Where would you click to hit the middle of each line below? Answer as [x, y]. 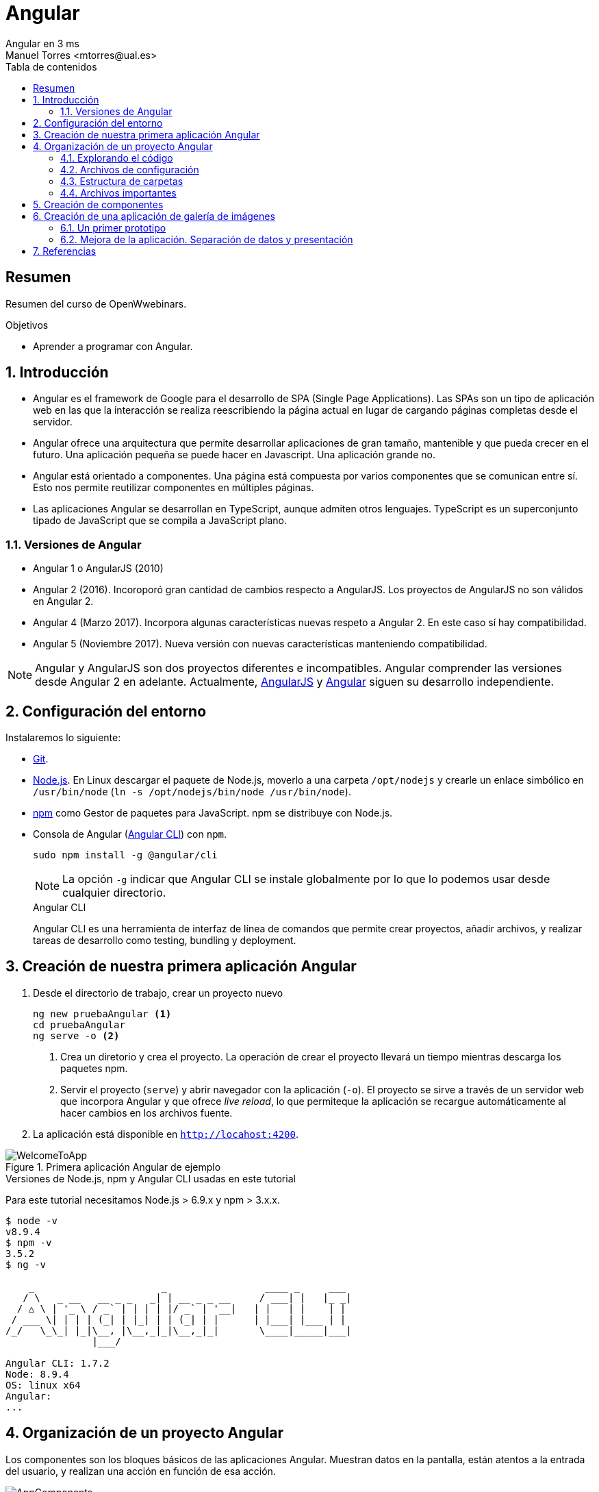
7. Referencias [65, 251]
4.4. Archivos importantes [118, 192]
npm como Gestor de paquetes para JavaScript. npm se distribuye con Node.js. [213, 813]
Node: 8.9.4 [37, 1374]
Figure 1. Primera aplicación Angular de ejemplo [113, 1167]
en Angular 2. [63, 601]
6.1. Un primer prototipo [113, 227]
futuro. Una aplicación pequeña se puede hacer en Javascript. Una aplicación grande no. [234, 455]
